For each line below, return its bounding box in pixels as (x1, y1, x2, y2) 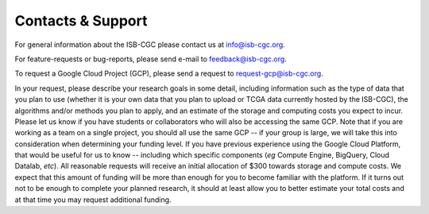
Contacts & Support (14, 12, 148, 29)
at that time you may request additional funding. (14, 195, 172, 204)
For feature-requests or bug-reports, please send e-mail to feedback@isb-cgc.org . (14, 54, 288, 64)
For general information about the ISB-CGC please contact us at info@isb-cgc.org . (14, 40, 285, 49)
